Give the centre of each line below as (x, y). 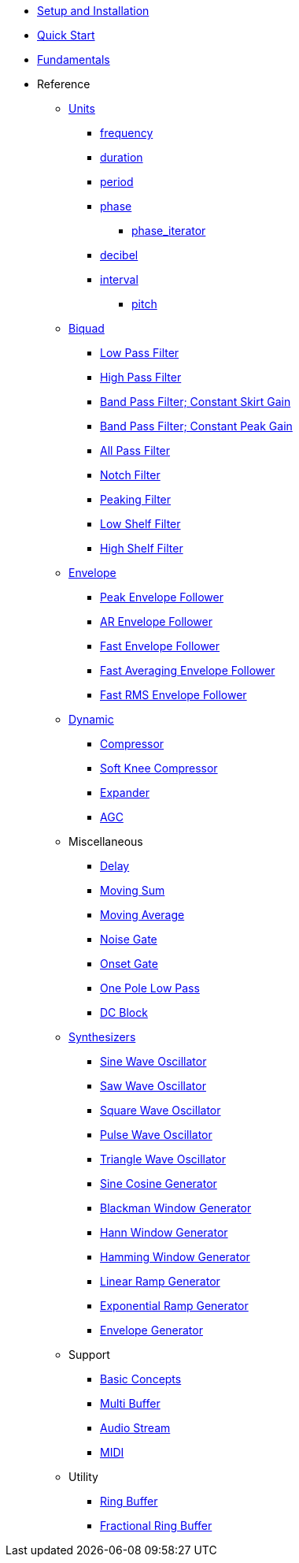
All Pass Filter (135, 450)
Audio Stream (135, 1428)
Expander (125, 793)
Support (89, 1355)
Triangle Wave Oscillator (163, 1159)
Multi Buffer (130, 1403)
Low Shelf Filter (140, 524)
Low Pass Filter (140, 353)
